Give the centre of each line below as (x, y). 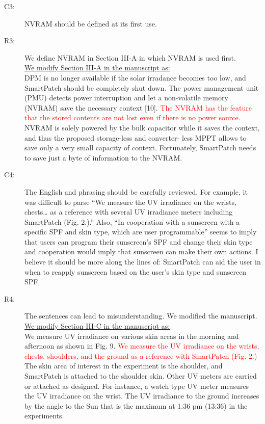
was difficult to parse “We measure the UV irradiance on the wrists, (130, 202)
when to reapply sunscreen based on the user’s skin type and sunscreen (136, 271)
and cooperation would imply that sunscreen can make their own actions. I (141, 251)
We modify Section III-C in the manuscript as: (97, 326)
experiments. (44, 416)
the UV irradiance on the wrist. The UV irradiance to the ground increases (142, 396)
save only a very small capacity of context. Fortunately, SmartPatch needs (140, 148)
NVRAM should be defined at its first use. (91, 23)
